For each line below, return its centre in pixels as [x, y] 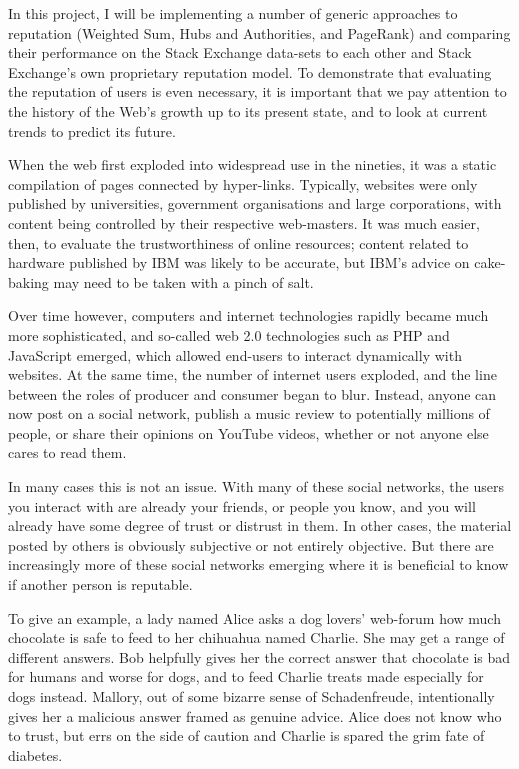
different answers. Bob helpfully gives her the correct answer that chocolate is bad [259, 656]
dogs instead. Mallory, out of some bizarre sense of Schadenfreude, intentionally [251, 696]
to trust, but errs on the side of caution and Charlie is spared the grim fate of [246, 735]
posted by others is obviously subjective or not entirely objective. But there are [251, 544]
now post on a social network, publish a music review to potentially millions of [249, 413]
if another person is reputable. [100, 584]
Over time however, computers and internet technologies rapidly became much [248, 315]
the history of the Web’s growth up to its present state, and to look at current [248, 110]
